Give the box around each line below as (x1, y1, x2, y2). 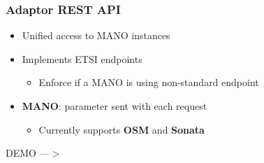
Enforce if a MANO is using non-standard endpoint (38, 75, 259, 90)
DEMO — (6, 146, 50, 160)
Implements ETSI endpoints (22, 51, 142, 66)
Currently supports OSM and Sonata (38, 122, 205, 136)
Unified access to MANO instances (22, 28, 170, 43)
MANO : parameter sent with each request (22, 99, 207, 113)
